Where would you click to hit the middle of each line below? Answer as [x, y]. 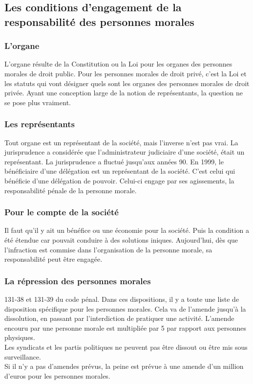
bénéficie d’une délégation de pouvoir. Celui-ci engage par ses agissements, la [119, 180]
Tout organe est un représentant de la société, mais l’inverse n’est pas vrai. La [121, 142]
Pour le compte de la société [62, 212]
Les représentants [40, 124]
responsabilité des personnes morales [99, 21]
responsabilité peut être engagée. [53, 259]
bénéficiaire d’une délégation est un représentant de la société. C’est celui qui [120, 171]
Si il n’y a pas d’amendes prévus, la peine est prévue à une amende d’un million [124, 366]
